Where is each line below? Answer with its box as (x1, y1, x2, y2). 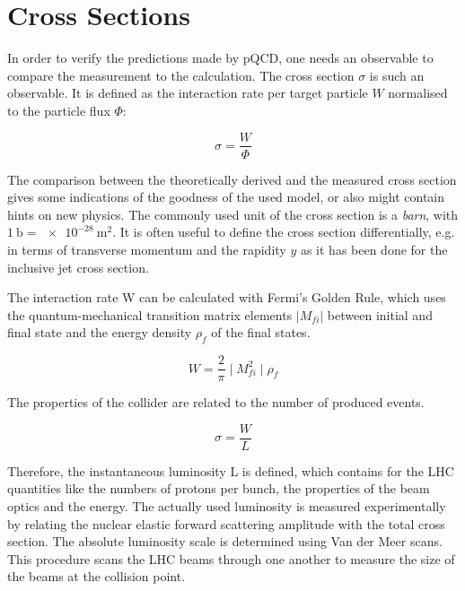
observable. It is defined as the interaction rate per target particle (7, 83, 368, 102)
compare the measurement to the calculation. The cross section (7, 65, 355, 84)
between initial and (327, 305, 433, 324)
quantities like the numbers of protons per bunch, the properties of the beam (7, 479, 430, 498)
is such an (369, 65, 425, 84)
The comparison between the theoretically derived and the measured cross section (7, 169, 457, 188)
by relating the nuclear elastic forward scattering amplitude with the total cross (7, 514, 445, 533)
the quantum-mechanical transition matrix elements (7, 305, 293, 324)
